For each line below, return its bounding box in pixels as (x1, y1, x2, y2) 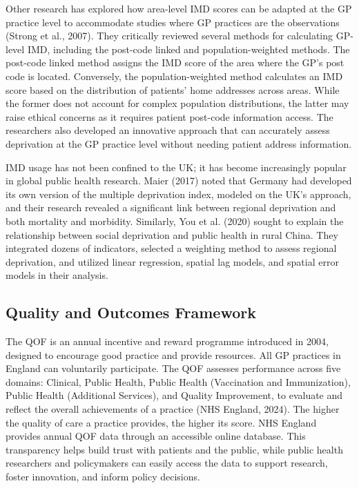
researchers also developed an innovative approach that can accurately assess (6, 123, 330, 137)
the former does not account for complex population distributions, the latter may (6, 96, 349, 110)
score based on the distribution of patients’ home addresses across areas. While (6, 82, 340, 97)
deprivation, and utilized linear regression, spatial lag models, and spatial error (6, 254, 339, 269)
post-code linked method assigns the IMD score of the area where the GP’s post (6, 55, 345, 70)
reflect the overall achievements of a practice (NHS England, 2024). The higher (6, 402, 340, 416)
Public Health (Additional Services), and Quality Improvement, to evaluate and (6, 388, 343, 402)
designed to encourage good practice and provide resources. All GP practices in (6, 347, 341, 362)
